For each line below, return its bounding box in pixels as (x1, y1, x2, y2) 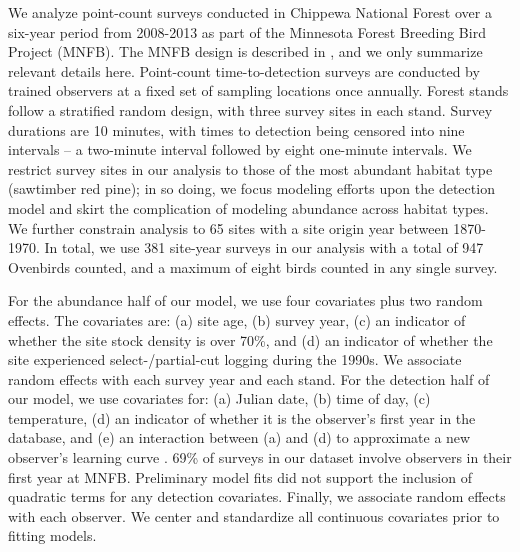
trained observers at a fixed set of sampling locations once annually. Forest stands (8, 80, 509, 101)
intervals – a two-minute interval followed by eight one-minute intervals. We (8, 139, 472, 160)
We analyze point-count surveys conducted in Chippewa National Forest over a (8, 2, 492, 22)
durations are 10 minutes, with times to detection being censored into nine (8, 119, 465, 140)
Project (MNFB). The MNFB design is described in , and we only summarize (8, 41, 483, 62)
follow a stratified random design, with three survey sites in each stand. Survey (8, 99, 493, 120)
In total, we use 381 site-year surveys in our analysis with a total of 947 (44, 237, 484, 258)
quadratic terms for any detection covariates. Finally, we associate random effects (8, 486, 506, 507)
